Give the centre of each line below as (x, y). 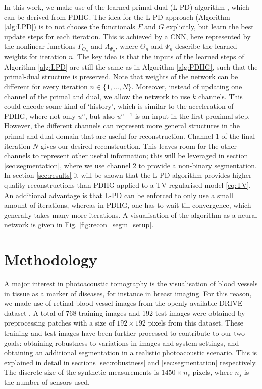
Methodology (51, 259)
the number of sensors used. (47, 382)
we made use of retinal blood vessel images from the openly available (111, 303)
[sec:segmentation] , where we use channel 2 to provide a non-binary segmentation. (130, 165)
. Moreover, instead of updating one (187, 86)
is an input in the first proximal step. (193, 116)
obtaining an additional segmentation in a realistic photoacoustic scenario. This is (131, 352)
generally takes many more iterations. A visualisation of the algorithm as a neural (131, 214)
